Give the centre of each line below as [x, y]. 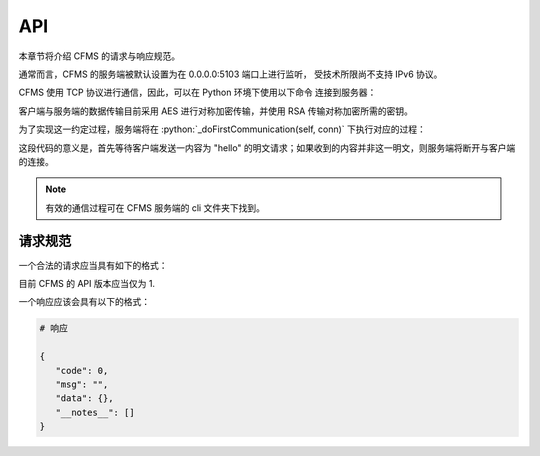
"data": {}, [84, 398]
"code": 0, [82, 370]
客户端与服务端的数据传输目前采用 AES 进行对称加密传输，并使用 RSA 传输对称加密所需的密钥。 [216, 111]
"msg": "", [82, 384]
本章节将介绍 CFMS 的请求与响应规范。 [99, 56]
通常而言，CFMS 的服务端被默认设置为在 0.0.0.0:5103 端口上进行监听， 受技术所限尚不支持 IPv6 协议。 [230, 74]
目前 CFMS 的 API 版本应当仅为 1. [86, 283]
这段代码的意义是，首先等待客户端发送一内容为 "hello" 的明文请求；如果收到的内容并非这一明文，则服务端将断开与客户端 [267, 147]
